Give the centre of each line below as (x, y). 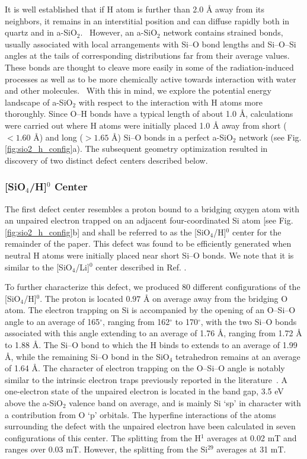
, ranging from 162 (136, 321)
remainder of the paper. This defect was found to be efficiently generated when (148, 243)
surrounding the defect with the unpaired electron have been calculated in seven (150, 426)
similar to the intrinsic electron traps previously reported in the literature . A (146, 379)
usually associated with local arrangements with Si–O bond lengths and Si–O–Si (151, 44)
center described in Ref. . (141, 267)
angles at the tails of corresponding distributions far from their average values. (147, 55)
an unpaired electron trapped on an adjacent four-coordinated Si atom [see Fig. (149, 220)
